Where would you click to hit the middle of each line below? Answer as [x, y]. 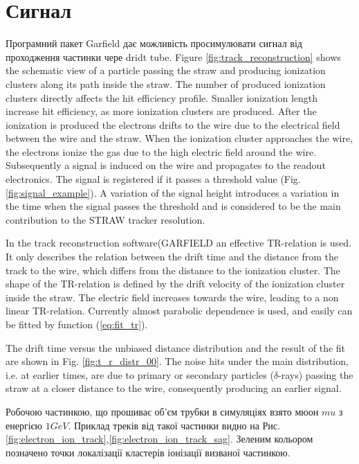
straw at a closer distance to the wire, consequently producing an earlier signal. [174, 388]
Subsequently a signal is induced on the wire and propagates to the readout [166, 165]
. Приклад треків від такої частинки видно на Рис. [174, 425]
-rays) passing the [316, 374]
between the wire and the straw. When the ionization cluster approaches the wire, [179, 138]
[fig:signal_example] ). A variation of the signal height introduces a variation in [173, 192]
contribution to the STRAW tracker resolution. [105, 219]
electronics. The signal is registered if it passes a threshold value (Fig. [153, 179]
